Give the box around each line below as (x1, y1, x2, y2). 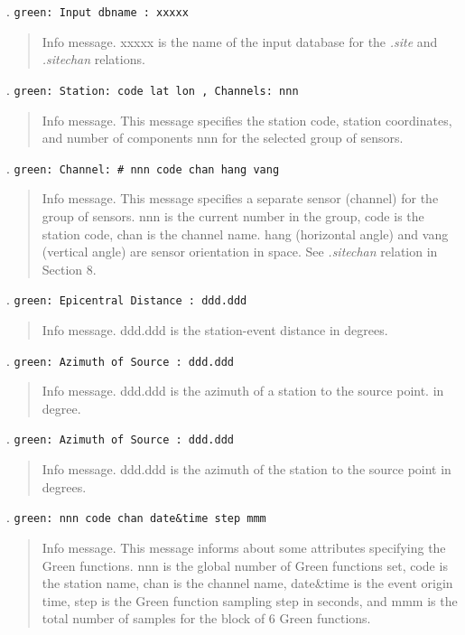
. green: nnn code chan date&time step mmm (6, 508, 266, 527)
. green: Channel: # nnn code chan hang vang (6, 158, 280, 177)
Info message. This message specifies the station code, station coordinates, (42, 110, 452, 129)
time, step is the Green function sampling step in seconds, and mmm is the (42, 591, 458, 610)
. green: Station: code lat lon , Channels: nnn (6, 79, 299, 98)
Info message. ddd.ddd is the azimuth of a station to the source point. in (42, 381, 444, 400)
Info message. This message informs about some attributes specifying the (42, 537, 446, 556)
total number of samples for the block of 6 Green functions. (42, 609, 371, 628)
